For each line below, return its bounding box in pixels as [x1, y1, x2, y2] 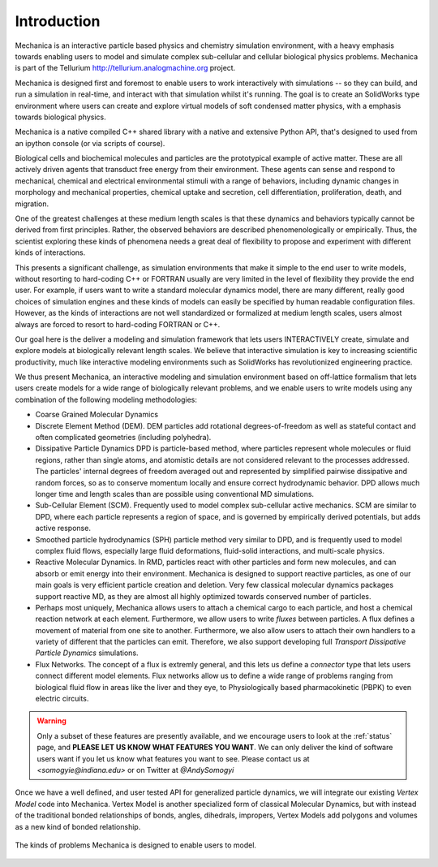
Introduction [15, 12, 101, 30]
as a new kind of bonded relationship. [15, 822, 141, 831]
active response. [35, 524, 91, 533]
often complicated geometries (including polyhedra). [35, 433, 212, 442]
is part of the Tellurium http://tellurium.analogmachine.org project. [15, 63, 236, 73]
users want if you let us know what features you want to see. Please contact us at [36, 753, 310, 763]
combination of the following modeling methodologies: [15, 395, 198, 404]
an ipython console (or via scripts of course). [15, 138, 165, 148]
